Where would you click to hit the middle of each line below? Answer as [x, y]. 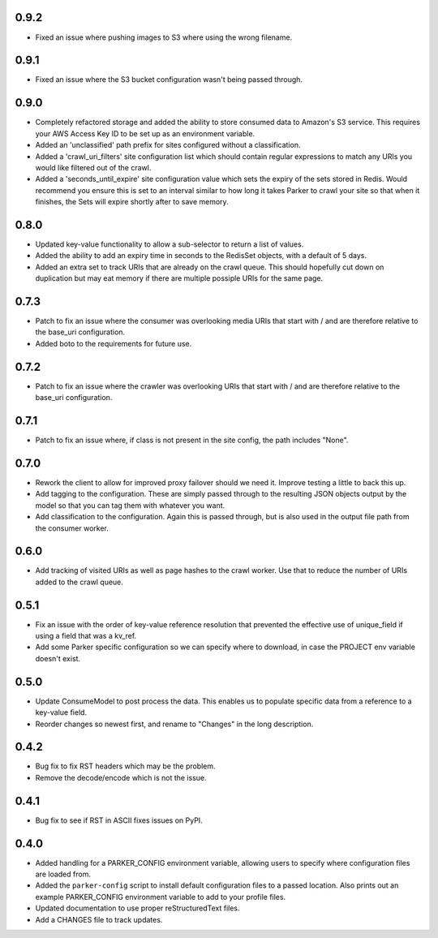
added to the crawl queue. [79, 582]
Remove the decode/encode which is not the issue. [121, 777]
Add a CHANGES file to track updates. [99, 919]
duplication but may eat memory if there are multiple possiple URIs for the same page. [179, 278]
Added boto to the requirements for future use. [114, 343]
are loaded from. [63, 874]
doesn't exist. [58, 658]
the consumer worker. [72, 528]
